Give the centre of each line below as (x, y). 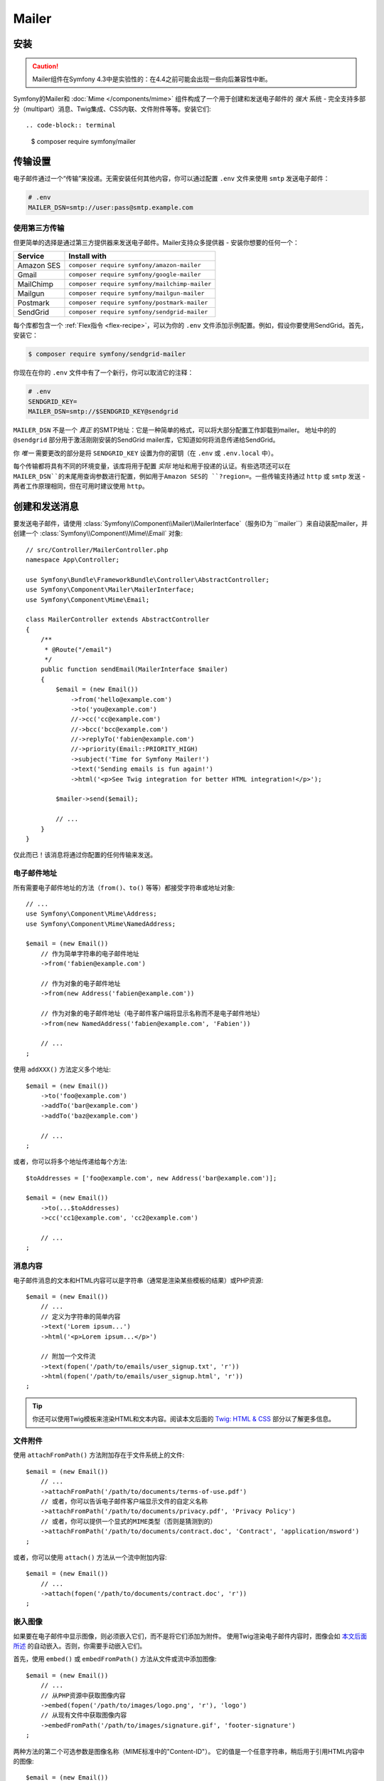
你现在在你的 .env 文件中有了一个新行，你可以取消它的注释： (103, 373)
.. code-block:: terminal (71, 125)
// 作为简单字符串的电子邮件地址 (90, 954)
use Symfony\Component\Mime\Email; (88, 599)
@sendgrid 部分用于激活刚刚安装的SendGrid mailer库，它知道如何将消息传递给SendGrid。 (146, 440)
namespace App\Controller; (73, 560)
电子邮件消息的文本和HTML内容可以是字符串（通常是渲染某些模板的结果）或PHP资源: (138, 1280)
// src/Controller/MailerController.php (97, 550)
